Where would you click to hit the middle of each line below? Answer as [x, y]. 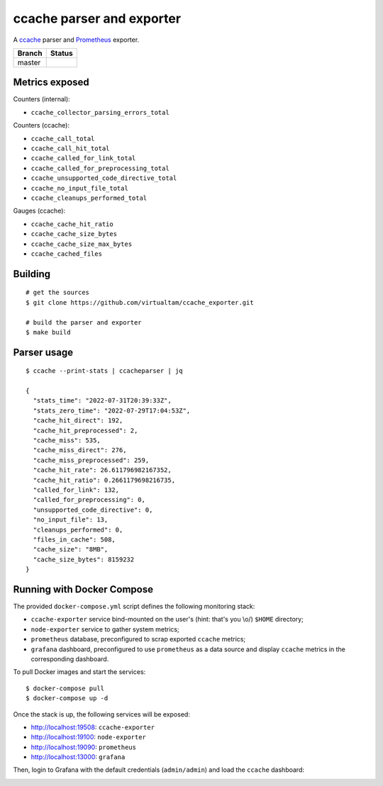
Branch [30, 53]
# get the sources [58, 293]
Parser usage [43, 352]
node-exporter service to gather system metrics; [105, 629]
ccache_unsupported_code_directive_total [104, 178]
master [29, 62]
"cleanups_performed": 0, [78, 529]
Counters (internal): [41, 99]
